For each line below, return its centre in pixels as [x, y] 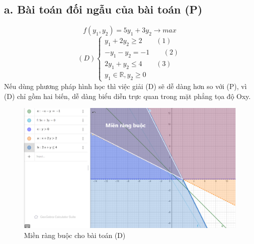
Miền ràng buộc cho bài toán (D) [75, 235]
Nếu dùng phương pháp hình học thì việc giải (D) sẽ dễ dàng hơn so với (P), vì [126, 86]
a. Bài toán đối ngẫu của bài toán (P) [103, 9]
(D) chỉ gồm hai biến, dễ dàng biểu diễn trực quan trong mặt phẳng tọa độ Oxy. [127, 96]
